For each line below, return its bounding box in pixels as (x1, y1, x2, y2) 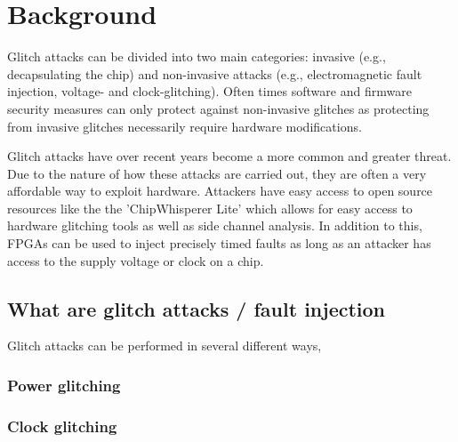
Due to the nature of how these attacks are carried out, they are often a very (7, 164, 427, 182)
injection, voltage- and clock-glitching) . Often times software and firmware (7, 82, 412, 100)
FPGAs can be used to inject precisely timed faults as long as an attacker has (7, 234, 431, 253)
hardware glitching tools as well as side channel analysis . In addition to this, (7, 216, 422, 235)
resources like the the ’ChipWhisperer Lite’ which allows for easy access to (7, 198, 413, 217)
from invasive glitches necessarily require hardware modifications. (7, 117, 362, 135)
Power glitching (7, 374, 121, 396)
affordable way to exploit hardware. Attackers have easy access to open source (7, 181, 433, 200)
